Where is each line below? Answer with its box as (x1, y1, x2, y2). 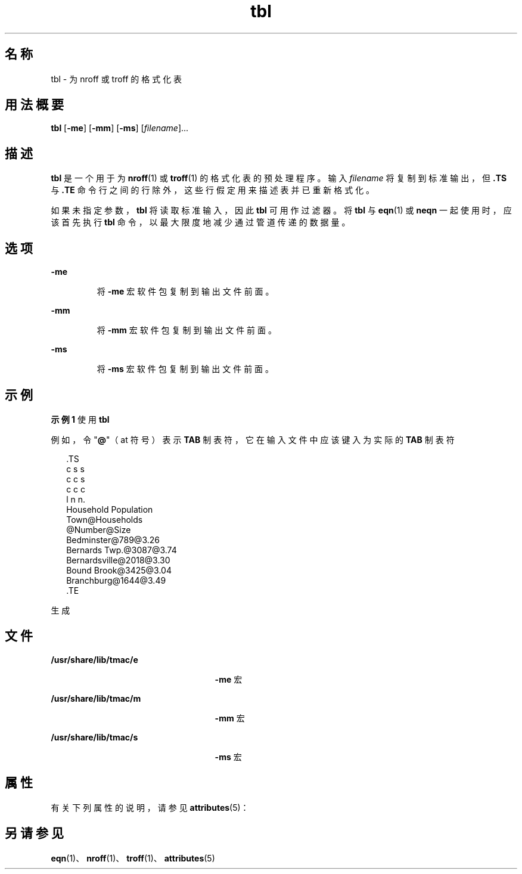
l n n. (66, 494, 86, 504)
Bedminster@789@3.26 (66, 534, 160, 545)
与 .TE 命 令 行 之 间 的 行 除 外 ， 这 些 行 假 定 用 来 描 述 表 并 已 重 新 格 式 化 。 (51, 185, 375, 196)
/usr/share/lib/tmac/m (51, 693, 141, 703)
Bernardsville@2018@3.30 (66, 554, 170, 565)
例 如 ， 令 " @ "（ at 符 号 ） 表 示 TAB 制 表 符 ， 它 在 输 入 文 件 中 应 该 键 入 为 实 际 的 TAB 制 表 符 (51, 434, 455, 445)
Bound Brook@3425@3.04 (66, 565, 172, 575)
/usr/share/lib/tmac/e (51, 654, 138, 665)
